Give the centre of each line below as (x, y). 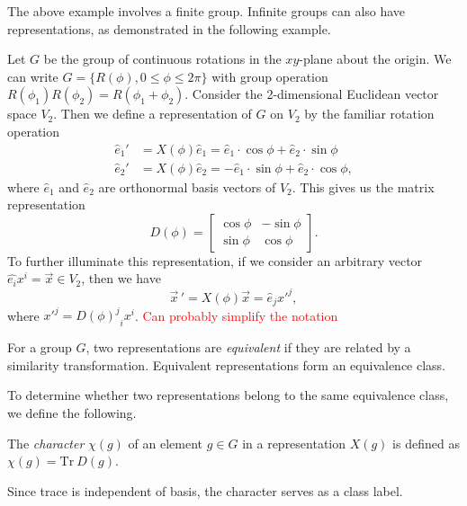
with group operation (270, 76)
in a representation (294, 443)
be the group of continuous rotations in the (162, 59)
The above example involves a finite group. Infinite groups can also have (207, 11)
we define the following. (72, 413)
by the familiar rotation (369, 114)
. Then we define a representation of (153, 114)
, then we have (121, 278)
